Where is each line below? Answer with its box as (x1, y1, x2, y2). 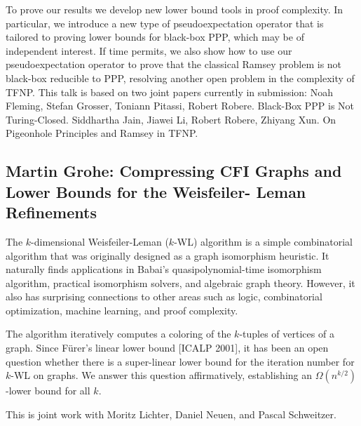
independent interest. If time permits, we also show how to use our (6, 43, 292, 58)
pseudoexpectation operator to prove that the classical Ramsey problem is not (6, 57, 342, 72)
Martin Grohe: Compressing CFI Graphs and (6, 160, 342, 182)
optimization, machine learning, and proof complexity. (6, 302, 238, 317)
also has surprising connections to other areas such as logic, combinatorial (6, 289, 322, 304)
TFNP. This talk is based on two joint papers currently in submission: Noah (6, 84, 333, 99)
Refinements (6, 201, 97, 223)
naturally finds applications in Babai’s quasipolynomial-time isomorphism (6, 262, 322, 277)
